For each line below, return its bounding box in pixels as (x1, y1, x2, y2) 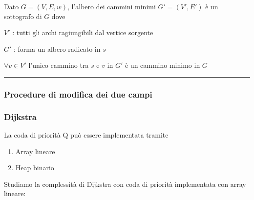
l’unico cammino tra (28, 60, 89, 70)
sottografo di (4, 11, 42, 21)
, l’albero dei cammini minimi (67, 1, 156, 11)
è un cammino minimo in (125, 60, 200, 70)
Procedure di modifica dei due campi (4, 88, 152, 100)
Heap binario (15, 162, 54, 173)
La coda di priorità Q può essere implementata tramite (4, 130, 169, 140)
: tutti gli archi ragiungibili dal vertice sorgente (12, 27, 153, 38)
